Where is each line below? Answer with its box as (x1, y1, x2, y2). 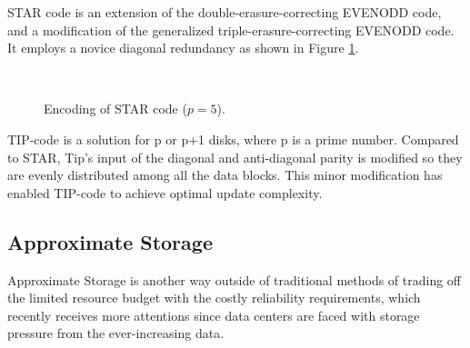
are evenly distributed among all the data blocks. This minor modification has (7, 165, 443, 184)
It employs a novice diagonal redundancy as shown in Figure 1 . (7, 38, 359, 57)
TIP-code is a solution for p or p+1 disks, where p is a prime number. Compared (7, 129, 459, 148)
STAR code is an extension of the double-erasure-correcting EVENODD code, (7, 3, 442, 21)
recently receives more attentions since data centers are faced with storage (7, 305, 420, 324)
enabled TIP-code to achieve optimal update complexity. (7, 183, 323, 202)
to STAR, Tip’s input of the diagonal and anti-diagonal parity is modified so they (7, 147, 463, 166)
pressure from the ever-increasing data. (7, 323, 225, 343)
